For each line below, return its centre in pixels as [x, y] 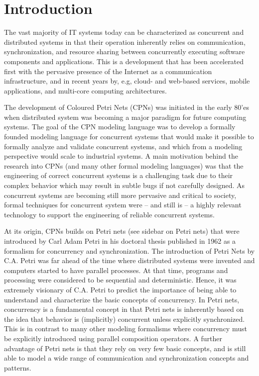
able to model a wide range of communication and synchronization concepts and [127, 358]
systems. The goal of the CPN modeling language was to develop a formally [120, 127]
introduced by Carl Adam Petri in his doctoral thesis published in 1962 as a [120, 241]
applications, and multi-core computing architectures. [85, 90]
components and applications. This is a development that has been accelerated [124, 61]
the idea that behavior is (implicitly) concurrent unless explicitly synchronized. [125, 319]
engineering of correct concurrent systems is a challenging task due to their [119, 175]
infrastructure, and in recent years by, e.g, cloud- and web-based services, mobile [127, 81]
